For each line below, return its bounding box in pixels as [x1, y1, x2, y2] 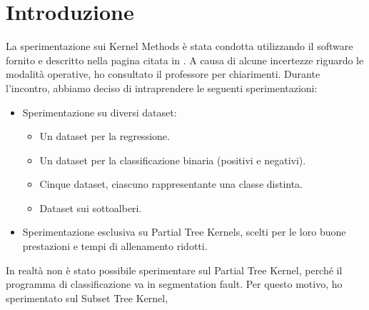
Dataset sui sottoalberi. [39, 200, 142, 215]
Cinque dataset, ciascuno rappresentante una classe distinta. [39, 176, 303, 191]
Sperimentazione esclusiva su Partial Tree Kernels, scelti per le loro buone [22, 224, 346, 239]
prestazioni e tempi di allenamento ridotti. [22, 239, 208, 254]
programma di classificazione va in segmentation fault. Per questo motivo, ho [6, 276, 343, 291]
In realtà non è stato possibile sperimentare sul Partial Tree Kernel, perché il [6, 262, 343, 277]
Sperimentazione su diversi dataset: [22, 104, 177, 119]
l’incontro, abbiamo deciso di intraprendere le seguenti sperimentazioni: [6, 80, 318, 95]
